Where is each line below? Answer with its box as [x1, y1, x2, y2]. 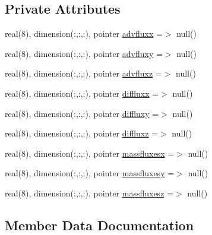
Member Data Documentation [5, 215, 194, 234]
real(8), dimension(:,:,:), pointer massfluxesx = [5, 147, 175, 159]
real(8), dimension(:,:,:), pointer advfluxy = [5, 47, 163, 59]
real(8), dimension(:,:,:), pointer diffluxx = [5, 87, 159, 99]
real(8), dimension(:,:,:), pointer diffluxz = [5, 127, 159, 139]
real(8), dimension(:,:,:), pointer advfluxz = [5, 67, 162, 80]
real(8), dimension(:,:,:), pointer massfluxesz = [5, 186, 173, 199]
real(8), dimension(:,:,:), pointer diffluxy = [5, 107, 159, 119]
